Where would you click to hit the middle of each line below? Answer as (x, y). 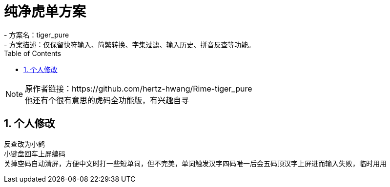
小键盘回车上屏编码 (35, 153)
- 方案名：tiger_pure (37, 35)
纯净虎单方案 (45, 12)
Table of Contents (33, 53)
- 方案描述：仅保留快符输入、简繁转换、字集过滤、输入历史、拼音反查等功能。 (130, 44)
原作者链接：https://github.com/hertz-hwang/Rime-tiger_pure (139, 88)
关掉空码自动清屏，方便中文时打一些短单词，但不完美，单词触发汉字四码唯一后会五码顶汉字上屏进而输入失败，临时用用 (195, 163)
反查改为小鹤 (24, 144)
